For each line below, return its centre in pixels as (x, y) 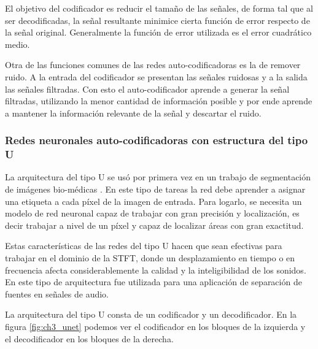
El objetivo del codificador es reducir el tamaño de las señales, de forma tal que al (159, 8)
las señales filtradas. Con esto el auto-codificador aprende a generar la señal (147, 89)
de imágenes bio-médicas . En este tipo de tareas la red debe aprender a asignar (155, 189)
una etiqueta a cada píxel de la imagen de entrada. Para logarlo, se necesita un (153, 201)
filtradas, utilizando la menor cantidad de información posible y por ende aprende (159, 101)
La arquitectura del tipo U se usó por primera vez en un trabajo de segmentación (158, 177)
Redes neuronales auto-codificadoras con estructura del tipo (157, 140)
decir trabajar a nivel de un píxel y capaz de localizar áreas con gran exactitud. (154, 225)
